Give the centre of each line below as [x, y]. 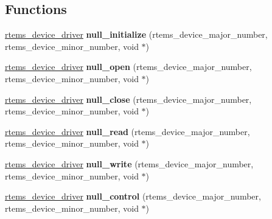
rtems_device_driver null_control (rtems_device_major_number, [133, 196]
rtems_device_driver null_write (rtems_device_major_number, [129, 163]
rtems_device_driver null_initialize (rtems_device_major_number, [136, 34]
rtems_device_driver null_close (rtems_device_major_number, [128, 99]
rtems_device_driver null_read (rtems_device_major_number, [127, 131]
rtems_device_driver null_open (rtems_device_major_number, [128, 67]
